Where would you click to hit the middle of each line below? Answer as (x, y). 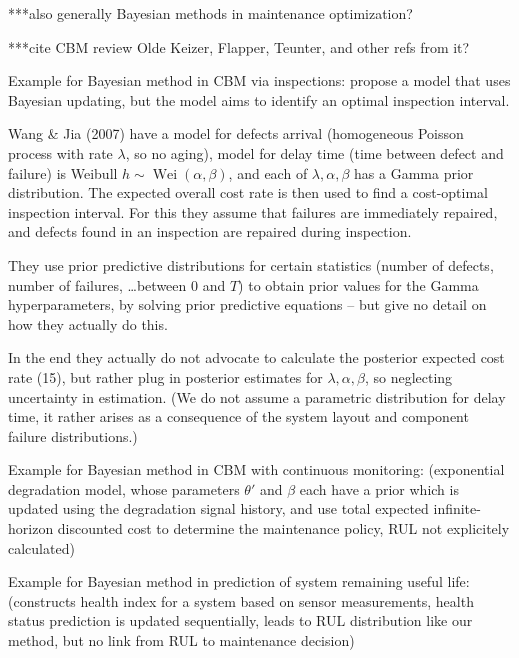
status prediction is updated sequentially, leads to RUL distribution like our (240, 620)
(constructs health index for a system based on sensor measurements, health (241, 600)
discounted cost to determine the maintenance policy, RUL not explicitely (283, 528)
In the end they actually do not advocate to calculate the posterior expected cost (256, 357)
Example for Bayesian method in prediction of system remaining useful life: (239, 581)
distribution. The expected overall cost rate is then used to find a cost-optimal (248, 192)
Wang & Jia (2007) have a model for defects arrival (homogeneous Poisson (236, 133)
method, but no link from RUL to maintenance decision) (181, 640)
